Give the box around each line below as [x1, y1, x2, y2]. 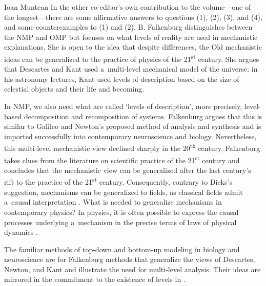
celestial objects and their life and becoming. [4, 83, 145, 94]
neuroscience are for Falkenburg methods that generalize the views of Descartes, [4, 254, 255, 265]
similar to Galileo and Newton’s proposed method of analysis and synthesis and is [4, 121, 261, 131]
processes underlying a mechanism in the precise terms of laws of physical [4, 216, 237, 227]
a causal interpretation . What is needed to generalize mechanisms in [4, 196, 222, 207]
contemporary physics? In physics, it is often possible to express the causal [4, 206, 239, 217]
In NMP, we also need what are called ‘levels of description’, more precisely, [4, 101, 242, 111]
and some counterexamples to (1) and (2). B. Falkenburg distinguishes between [4, 21, 253, 32]
